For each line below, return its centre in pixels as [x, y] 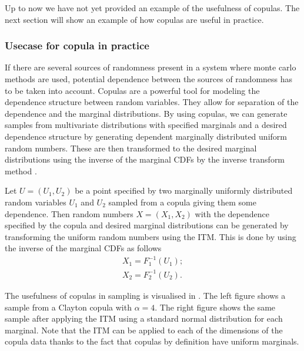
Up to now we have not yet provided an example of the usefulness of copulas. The [152, 8]
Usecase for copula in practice [77, 45]
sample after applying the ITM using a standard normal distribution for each [144, 318]
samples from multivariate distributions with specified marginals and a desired [146, 125]
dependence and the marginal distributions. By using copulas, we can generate [146, 113]
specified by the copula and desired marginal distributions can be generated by [147, 225]
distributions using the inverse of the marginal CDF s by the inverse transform [145, 159]
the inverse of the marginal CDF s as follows [83, 248]
